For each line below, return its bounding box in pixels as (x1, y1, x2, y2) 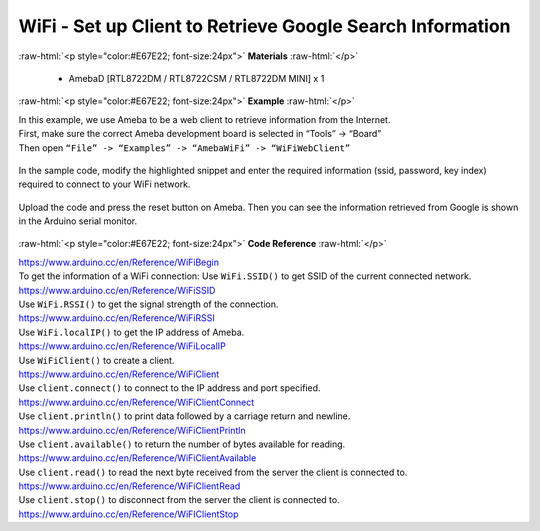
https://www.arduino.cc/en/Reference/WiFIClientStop (18, 508, 239, 520)
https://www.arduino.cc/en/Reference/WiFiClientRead (18, 480, 241, 492)
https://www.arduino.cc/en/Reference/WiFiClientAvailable (18, 452, 257, 464)
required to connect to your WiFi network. (18, 178, 191, 190)
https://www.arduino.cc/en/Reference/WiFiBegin (18, 256, 220, 268)
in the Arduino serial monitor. (18, 215, 138, 227)
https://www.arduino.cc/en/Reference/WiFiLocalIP (18, 340, 227, 352)
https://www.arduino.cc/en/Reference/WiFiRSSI (18, 312, 215, 324)
